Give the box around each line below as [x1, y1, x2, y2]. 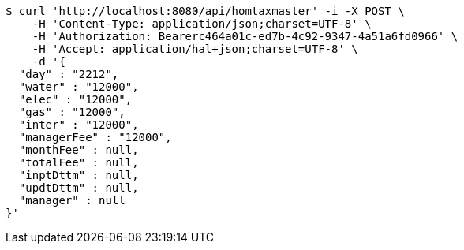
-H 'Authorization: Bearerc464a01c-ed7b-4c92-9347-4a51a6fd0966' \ [32, 30, 458, 43]
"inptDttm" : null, [18, 169, 139, 181]
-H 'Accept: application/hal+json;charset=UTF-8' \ [32, 43, 358, 55]
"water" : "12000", [18, 80, 139, 93]
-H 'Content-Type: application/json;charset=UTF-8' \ [32, 17, 372, 30]
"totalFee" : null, [18, 156, 139, 169]
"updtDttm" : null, [18, 181, 139, 194]
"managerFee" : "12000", [18, 131, 172, 144]
